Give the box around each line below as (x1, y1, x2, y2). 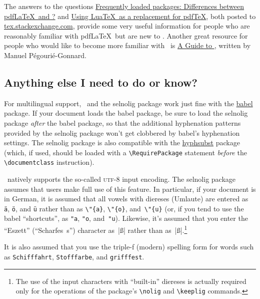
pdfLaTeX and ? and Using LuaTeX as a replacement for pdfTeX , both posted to (4, 11, 256, 21)
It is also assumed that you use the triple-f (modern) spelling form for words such (4, 241, 254, 252)
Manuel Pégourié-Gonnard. (4, 50, 86, 60)
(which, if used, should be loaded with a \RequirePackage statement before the (4, 147, 247, 157)
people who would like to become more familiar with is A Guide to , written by (4, 40, 251, 51)
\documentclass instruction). (4, 157, 94, 167)
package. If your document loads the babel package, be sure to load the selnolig (4, 108, 248, 118)
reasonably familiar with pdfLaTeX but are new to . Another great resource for (4, 30, 248, 41)
